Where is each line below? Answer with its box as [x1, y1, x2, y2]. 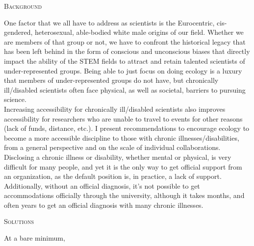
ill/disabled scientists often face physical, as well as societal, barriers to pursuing [4, 84, 246, 95]
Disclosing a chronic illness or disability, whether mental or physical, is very [4, 151, 231, 162]
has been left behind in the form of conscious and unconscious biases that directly [4, 46, 250, 56]
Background [4, 1, 42, 11]
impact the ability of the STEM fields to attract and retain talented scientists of [4, 55, 245, 66]
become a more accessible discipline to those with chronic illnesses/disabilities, [4, 132, 239, 143]
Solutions [4, 216, 34, 226]
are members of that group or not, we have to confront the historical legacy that [4, 36, 246, 47]
